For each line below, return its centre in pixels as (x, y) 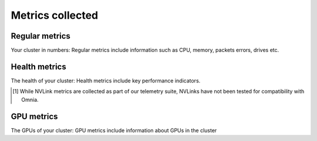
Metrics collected (55, 15)
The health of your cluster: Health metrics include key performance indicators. (106, 80)
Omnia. (30, 99)
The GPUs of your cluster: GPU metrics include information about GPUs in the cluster (114, 130)
